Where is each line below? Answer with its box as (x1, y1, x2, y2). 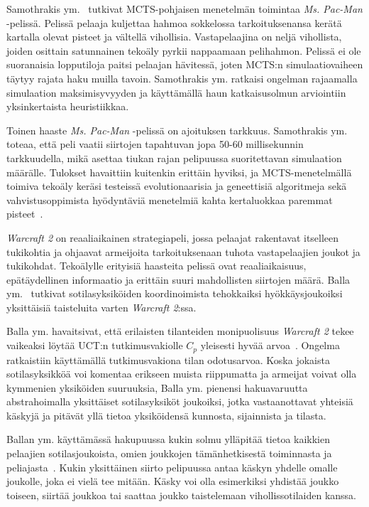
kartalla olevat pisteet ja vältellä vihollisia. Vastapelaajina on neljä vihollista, (6, 29, 342, 44)
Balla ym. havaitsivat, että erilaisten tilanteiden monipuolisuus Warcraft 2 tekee (6, 324, 354, 338)
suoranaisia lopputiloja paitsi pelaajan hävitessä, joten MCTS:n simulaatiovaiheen (6, 57, 363, 72)
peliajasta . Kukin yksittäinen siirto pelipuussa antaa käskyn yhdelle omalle (6, 459, 338, 474)
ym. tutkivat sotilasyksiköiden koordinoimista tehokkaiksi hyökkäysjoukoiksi (6, 286, 343, 301)
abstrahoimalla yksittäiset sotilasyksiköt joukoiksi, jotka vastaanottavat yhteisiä (6, 394, 353, 409)
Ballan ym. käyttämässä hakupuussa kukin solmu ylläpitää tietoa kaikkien (6, 432, 331, 447)
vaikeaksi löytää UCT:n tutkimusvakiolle (6, 338, 183, 353)
